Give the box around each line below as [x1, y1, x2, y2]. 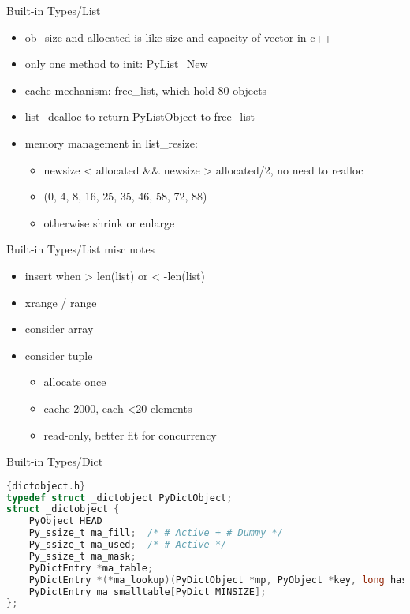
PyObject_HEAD [28, 515, 102, 527]
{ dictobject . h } [6, 480, 86, 492]
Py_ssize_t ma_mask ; [28, 550, 136, 562]
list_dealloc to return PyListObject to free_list [24, 108, 255, 125]
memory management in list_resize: [24, 134, 198, 151]
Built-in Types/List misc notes [6, 241, 155, 257]
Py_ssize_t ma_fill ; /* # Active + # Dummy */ [28, 527, 283, 539]
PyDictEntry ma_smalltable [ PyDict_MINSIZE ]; [28, 586, 266, 597]
